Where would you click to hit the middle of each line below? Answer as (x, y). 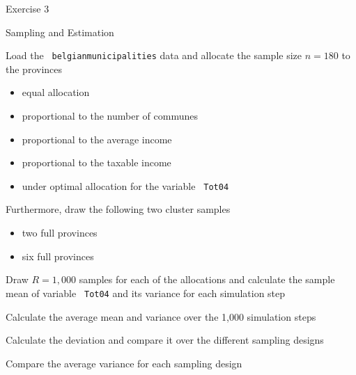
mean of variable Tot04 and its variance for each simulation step (146, 293)
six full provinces (58, 256)
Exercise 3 (28, 8)
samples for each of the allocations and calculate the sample (207, 279)
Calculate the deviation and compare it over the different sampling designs (165, 340)
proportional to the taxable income (96, 162)
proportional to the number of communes (110, 116)
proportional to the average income (97, 139)
